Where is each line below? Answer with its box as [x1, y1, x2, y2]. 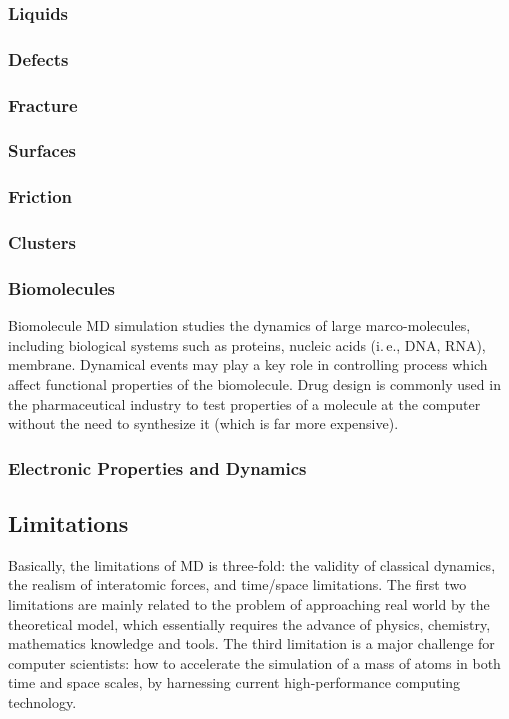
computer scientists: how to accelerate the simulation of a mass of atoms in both [8, 652, 501, 673]
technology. [8, 692, 77, 713]
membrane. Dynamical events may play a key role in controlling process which [8, 354, 488, 375]
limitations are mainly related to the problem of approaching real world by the [8, 594, 490, 615]
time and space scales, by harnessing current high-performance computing [8, 672, 461, 693]
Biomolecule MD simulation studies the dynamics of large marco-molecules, [8, 315, 471, 336]
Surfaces [8, 138, 76, 163]
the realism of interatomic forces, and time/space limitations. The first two [8, 574, 467, 595]
